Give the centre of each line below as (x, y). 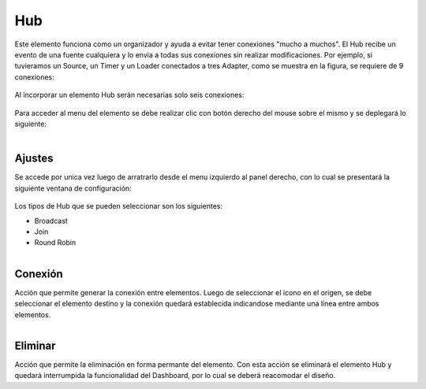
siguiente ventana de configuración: (73, 188)
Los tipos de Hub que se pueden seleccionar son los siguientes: (118, 206)
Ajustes (34, 159)
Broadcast (51, 220)
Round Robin (55, 243)
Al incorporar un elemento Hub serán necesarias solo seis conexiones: (129, 95)
